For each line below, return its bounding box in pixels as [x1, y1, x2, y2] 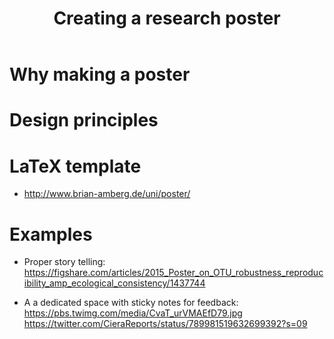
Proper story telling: [23, 256, 106, 268]
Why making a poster [9, 63, 191, 86]
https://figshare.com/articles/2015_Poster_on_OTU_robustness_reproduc [23, 267, 324, 279]
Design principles [9, 109, 159, 132]
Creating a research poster [53, 7, 281, 30]
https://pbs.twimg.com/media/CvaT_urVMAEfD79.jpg [23, 307, 243, 319]
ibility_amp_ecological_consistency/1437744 [23, 277, 206, 289]
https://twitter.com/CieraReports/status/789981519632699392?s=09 [23, 318, 308, 330]
